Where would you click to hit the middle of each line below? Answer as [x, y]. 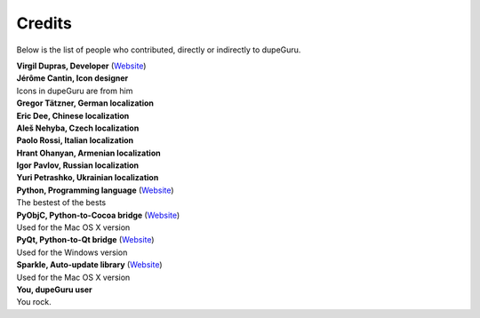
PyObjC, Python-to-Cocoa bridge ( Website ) [98, 215]
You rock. [34, 302]
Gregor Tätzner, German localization [85, 103]
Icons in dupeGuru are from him [75, 91]
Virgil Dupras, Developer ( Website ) [81, 66]
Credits [44, 23]
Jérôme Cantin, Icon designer [72, 78]
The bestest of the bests [61, 203]
